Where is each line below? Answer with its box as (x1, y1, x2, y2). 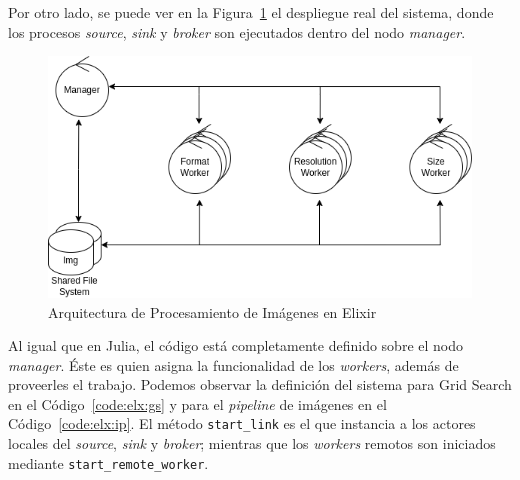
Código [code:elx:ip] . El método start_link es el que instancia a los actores (8, 413, 476, 434)
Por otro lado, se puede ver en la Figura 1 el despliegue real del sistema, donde (8, 2, 494, 22)
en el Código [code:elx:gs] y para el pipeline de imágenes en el (8, 393, 387, 414)
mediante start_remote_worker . (8, 452, 209, 473)
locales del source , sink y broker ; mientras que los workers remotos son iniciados (8, 433, 496, 454)
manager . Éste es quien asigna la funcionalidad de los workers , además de (8, 354, 459, 375)
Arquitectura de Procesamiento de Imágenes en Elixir (48, 301, 377, 322)
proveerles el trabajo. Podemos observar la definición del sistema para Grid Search (8, 374, 512, 395)
